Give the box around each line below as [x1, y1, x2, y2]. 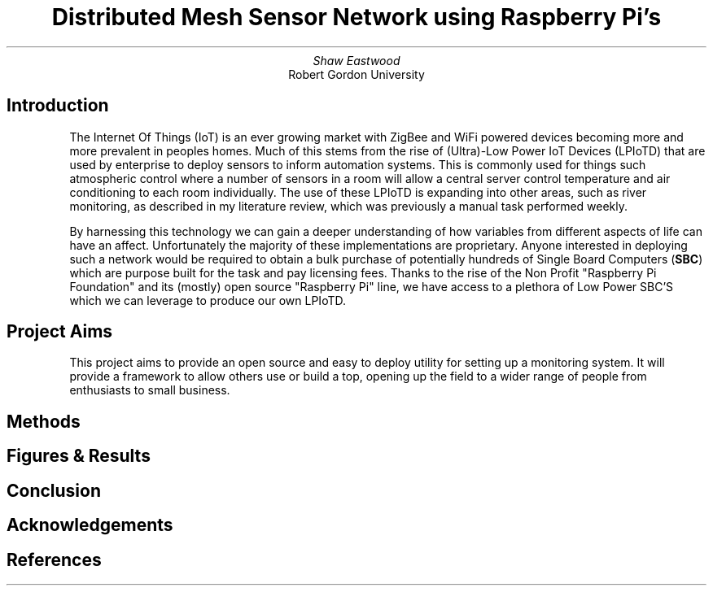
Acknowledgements [7, 515, 173, 536]
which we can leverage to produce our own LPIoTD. [69, 293, 346, 307]
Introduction [7, 95, 109, 116]
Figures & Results [7, 446, 151, 467]
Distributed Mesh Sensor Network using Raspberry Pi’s [51, 3, 662, 31]
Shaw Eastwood [313, 53, 400, 67]
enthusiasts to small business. [69, 383, 230, 398]
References [7, 549, 102, 570]
